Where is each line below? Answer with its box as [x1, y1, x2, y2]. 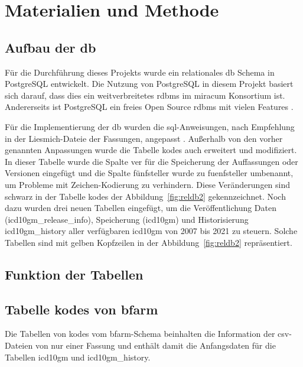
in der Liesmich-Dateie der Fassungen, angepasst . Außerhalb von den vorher [5, 132, 283, 144]
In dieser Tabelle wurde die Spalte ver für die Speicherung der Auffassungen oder [5, 155, 298, 167]
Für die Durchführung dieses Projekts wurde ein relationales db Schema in [5, 66, 275, 78]
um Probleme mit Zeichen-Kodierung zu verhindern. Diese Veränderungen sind [5, 178, 291, 190]
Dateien [5, 339, 33, 352]
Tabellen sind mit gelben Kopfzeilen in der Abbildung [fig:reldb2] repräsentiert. [5, 236, 292, 248]
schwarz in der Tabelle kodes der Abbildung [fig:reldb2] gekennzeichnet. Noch [5, 190, 286, 202]
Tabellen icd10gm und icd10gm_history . [5, 350, 151, 363]
